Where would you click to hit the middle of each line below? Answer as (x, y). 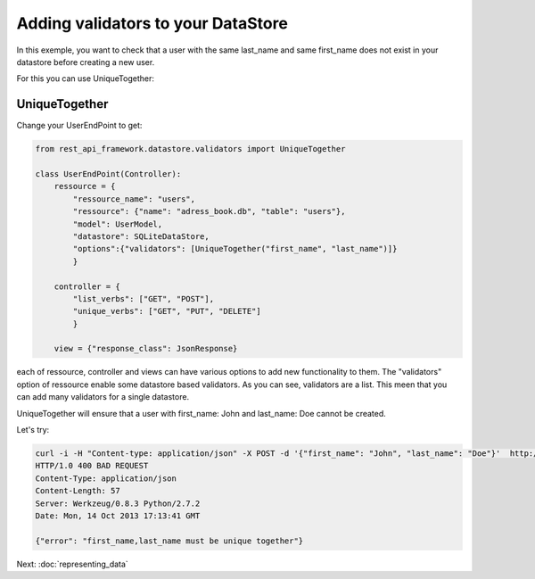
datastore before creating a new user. (86, 62)
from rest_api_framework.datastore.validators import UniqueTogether (190, 149)
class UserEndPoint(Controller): (108, 174)
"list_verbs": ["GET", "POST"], (143, 298)
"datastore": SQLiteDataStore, (141, 236)
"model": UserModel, (118, 224)
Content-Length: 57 (78, 491)
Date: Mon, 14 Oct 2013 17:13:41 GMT (118, 516)
